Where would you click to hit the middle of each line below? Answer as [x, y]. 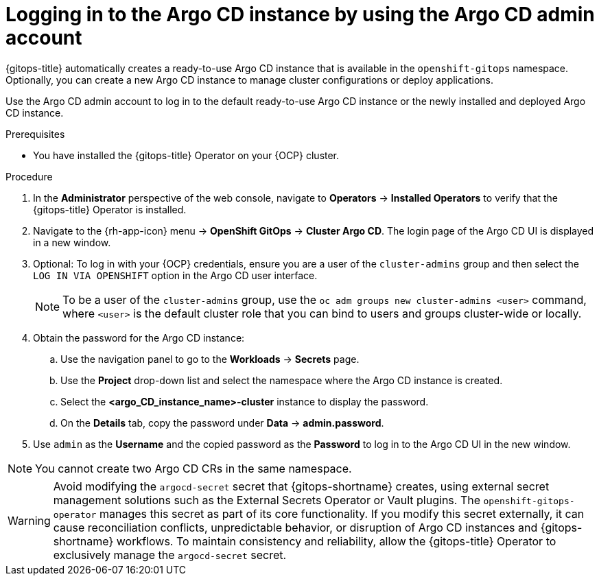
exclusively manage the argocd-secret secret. [170, 555]
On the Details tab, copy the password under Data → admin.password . [222, 423]
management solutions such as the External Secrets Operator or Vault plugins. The [267, 500]
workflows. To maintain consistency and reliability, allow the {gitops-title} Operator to [336, 541]
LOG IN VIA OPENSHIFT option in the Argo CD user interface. [175, 275]
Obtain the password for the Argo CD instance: [139, 337]
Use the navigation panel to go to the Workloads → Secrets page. [210, 359]
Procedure [29, 176]
